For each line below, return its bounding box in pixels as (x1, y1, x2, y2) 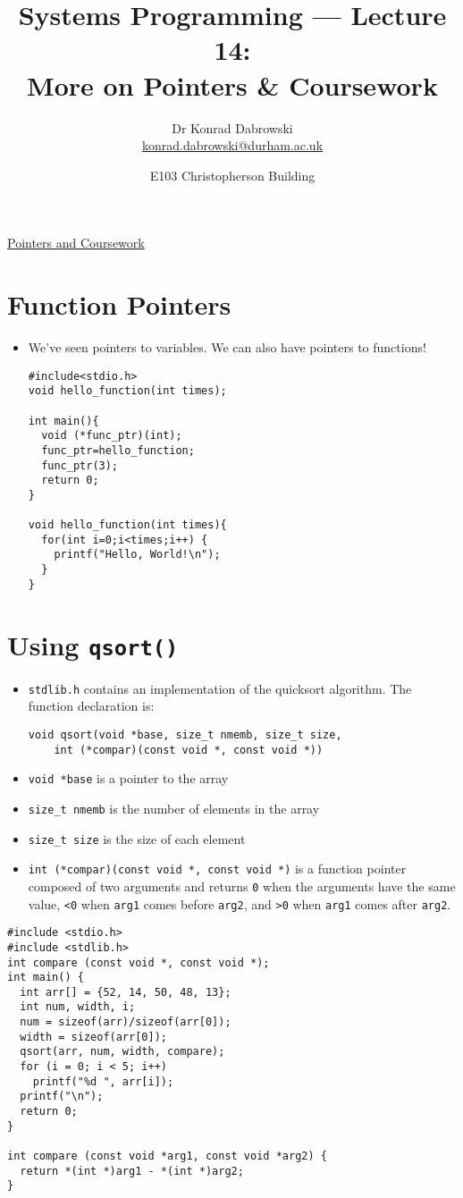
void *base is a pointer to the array (28, 769, 229, 788)
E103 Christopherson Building (149, 165, 316, 184)
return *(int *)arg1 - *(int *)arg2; (20, 1164, 244, 1177)
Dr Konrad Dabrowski (172, 118, 293, 137)
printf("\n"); (20, 1090, 104, 1103)
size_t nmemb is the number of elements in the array (28, 798, 320, 817)
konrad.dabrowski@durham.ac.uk (141, 136, 324, 155)
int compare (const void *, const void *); (7, 956, 270, 969)
